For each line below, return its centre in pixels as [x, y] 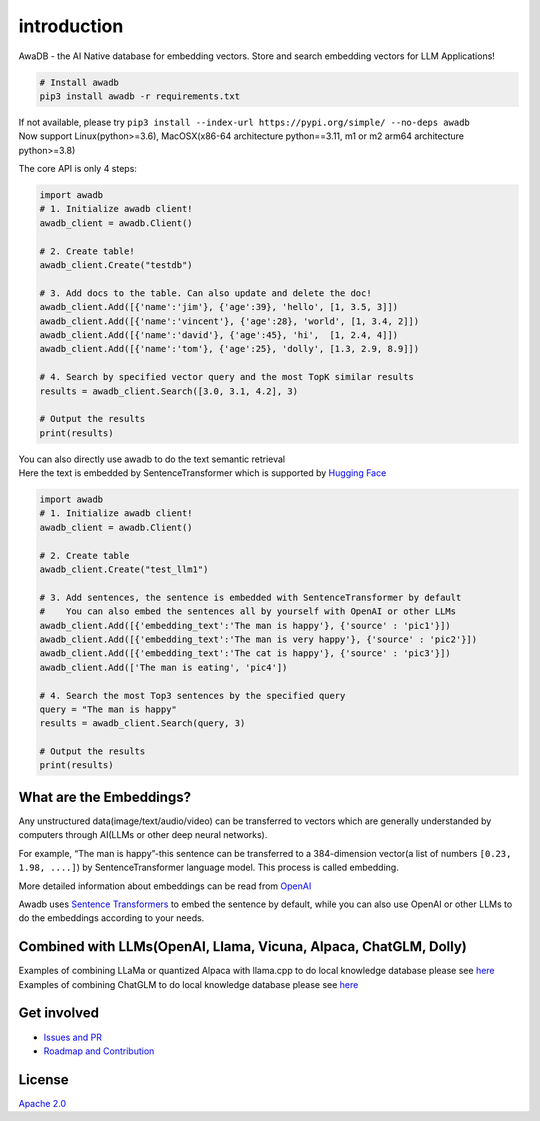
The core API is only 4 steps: [77, 169]
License [43, 1079]
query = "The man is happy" [108, 709]
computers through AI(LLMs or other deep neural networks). [143, 835]
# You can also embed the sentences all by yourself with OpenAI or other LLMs [248, 611]
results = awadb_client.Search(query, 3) [142, 723]
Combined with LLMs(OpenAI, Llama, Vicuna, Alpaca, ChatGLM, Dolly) [242, 946]
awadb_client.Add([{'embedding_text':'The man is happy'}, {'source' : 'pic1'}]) [245, 625]
